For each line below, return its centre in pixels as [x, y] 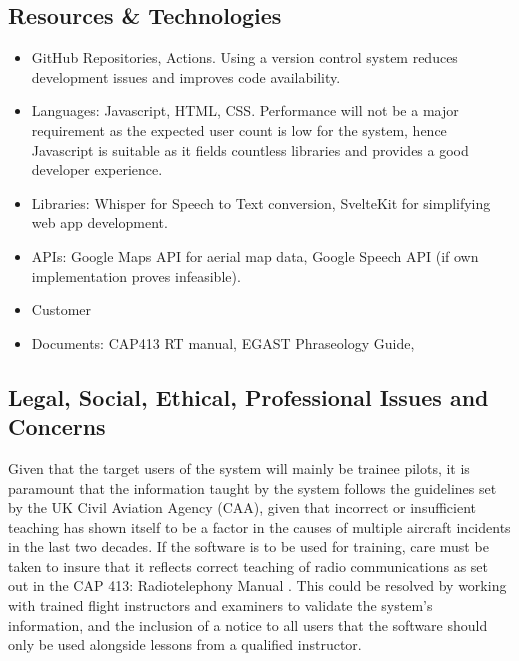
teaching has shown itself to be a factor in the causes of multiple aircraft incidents [259, 526]
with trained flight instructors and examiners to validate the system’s [220, 605]
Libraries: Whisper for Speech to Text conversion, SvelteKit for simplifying [261, 202]
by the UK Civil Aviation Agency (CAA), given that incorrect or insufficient [242, 507]
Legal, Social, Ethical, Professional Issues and [248, 396]
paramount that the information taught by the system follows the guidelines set [252, 487]
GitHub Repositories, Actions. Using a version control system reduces [244, 57]
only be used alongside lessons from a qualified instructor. [185, 644]
